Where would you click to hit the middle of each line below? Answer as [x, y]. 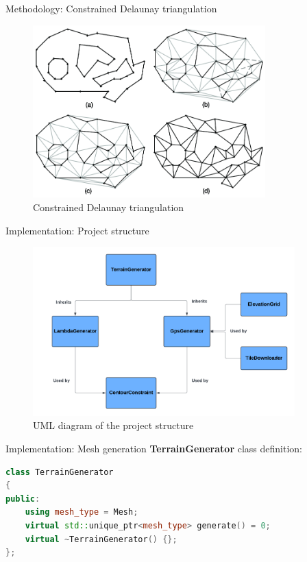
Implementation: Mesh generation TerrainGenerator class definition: [154, 448]
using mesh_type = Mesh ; [82, 512]
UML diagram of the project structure [113, 425]
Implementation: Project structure [77, 230]
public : [23, 499]
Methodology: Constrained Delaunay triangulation [111, 8]
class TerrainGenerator [60, 472]
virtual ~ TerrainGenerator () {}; [101, 539]
